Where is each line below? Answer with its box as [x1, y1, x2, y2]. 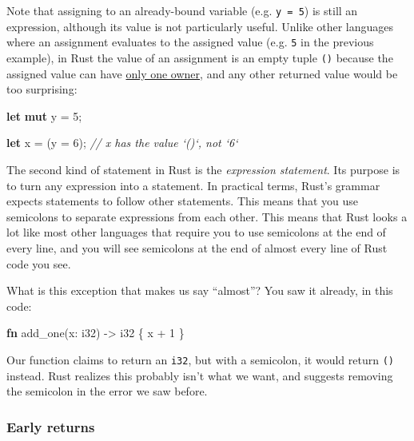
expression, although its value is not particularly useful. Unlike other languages [6, 18, 394, 34]
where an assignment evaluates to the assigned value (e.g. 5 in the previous [6, 34, 374, 50]
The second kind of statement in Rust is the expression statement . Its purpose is [6, 161, 400, 177]
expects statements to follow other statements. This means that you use [6, 193, 359, 209]
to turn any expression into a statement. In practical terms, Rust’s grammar [6, 177, 380, 193]
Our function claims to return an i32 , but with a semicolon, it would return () [6, 351, 394, 367]
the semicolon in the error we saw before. [6, 383, 208, 399]
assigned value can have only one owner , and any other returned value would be [6, 65, 398, 81]
